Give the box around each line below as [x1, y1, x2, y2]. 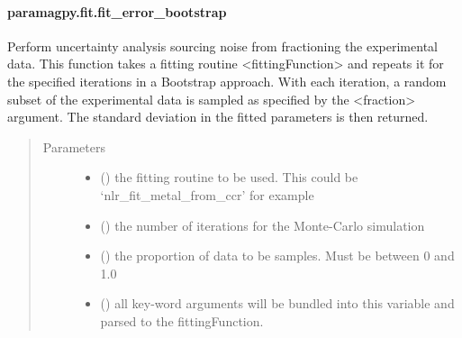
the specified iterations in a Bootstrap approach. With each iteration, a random [7, 71, 447, 90]
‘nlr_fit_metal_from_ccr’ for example [100, 185, 314, 204]
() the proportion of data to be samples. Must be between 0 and [100, 246, 455, 265]
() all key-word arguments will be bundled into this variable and [100, 294, 455, 313]
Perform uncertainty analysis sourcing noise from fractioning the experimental [7, 36, 438, 55]
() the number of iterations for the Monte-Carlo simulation [100, 215, 425, 234]
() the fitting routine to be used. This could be [100, 168, 358, 187]
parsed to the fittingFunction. [100, 311, 264, 330]
